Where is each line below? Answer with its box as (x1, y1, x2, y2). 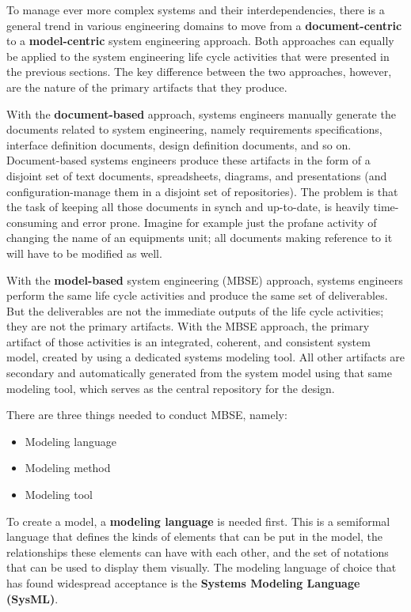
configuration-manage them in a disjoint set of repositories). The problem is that (6, 183, 398, 199)
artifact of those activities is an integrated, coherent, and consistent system (6, 333, 371, 349)
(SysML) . (6, 590, 59, 606)
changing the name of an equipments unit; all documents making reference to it (6, 229, 393, 246)
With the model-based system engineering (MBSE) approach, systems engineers (6, 271, 403, 288)
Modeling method (25, 459, 111, 476)
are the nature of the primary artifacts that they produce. (6, 78, 287, 95)
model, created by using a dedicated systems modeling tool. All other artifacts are (6, 349, 405, 365)
